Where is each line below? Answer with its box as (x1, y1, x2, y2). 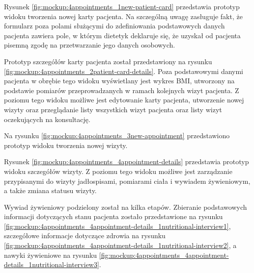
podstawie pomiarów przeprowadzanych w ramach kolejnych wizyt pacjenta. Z (4, 85, 239, 95)
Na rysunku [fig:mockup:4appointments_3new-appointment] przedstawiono (4, 130, 230, 141)
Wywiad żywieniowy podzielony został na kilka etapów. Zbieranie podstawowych (4, 201, 247, 212)
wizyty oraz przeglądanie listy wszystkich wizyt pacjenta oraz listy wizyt (4, 104, 222, 114)
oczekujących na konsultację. (4, 114, 90, 124)
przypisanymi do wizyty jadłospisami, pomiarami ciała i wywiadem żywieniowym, (4, 175, 251, 186)
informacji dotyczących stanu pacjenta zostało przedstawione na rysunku (4, 211, 223, 222)
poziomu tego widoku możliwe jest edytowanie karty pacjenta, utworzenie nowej (4, 95, 244, 105)
